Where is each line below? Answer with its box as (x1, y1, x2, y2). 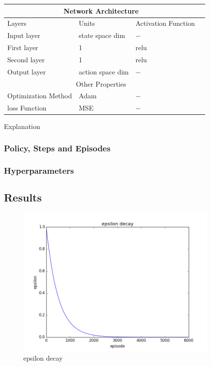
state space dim (79, 30, 125, 40)
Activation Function (135, 18, 195, 28)
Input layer (7, 30, 40, 40)
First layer (7, 42, 38, 53)
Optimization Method (7, 91, 72, 101)
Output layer (7, 66, 46, 76)
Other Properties (76, 78, 126, 89)
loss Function (7, 103, 47, 113)
